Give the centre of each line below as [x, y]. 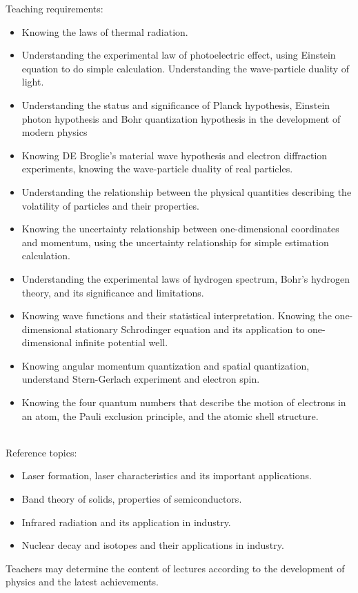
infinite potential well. [121, 342]
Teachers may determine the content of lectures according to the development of [175, 568]
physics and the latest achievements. [82, 582]
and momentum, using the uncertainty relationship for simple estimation [175, 242]
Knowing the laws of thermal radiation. [105, 31]
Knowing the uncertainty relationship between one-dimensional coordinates [180, 229]
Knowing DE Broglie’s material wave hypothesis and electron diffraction [175, 155]
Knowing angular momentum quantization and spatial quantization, [166, 365]
